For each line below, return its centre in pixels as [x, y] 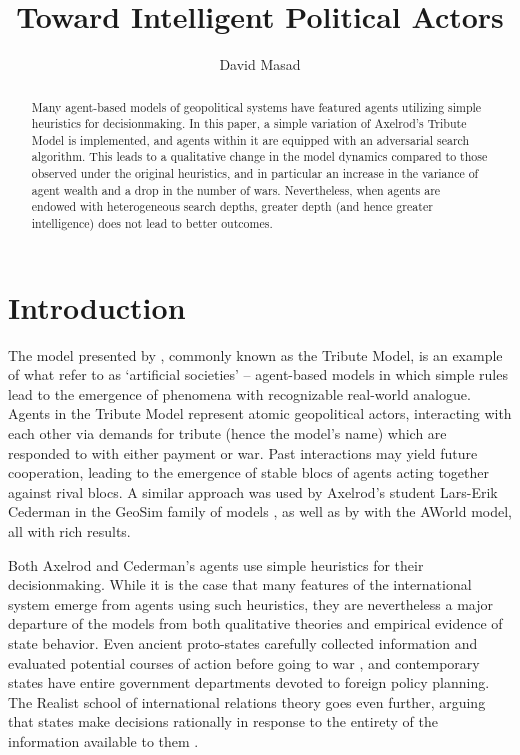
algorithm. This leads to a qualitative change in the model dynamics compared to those [259, 156]
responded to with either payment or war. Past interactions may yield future [243, 452]
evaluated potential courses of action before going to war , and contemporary [244, 662]
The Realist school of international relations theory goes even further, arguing [247, 701]
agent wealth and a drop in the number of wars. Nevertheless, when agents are [236, 189]
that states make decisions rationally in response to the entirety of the [223, 721]
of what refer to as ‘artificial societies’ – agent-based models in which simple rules [258, 374]
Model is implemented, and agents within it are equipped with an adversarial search [250, 139]
